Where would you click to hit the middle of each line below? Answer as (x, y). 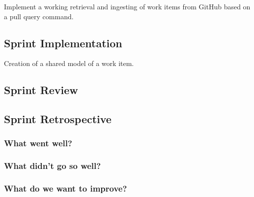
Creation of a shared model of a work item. (69, 63)
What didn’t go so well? (53, 166)
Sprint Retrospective (58, 119)
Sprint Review (41, 90)
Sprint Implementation (63, 43)
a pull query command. (39, 16)
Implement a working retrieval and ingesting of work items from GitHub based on (127, 6)
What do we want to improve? (66, 188)
